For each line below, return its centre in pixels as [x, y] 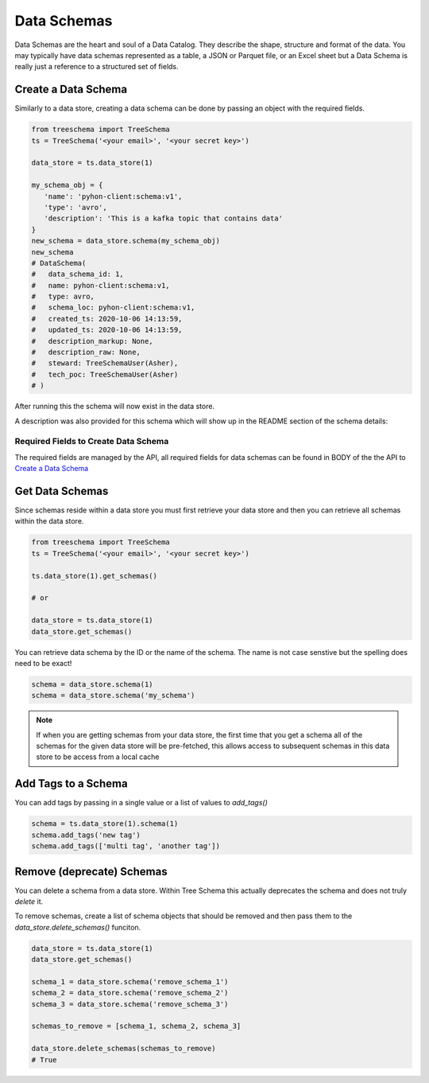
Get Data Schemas [62, 491]
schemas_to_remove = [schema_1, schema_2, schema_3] [136, 1026]
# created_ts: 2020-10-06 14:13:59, [107, 319]
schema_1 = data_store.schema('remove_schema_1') [130, 982]
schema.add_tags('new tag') [86, 835]
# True [44, 1060]
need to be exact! [43, 663]
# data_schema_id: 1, [78, 274]
